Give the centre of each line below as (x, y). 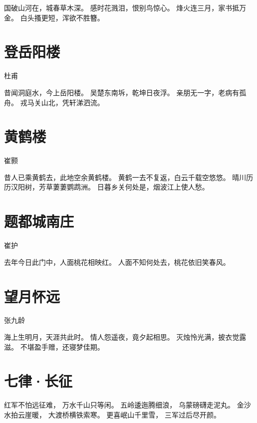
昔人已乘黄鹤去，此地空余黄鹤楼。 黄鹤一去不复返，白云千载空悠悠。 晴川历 (129, 177)
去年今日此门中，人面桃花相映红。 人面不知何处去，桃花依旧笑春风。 (117, 262)
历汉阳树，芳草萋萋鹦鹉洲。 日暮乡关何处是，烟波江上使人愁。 (107, 187)
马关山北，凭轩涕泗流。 (66, 102)
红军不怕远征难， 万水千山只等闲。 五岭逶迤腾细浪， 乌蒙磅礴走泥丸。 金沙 (128, 405)
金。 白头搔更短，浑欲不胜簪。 (54, 17)
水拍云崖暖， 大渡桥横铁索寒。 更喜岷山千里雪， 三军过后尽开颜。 (112, 414)
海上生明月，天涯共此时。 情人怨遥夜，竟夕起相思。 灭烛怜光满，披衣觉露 (125, 337)
